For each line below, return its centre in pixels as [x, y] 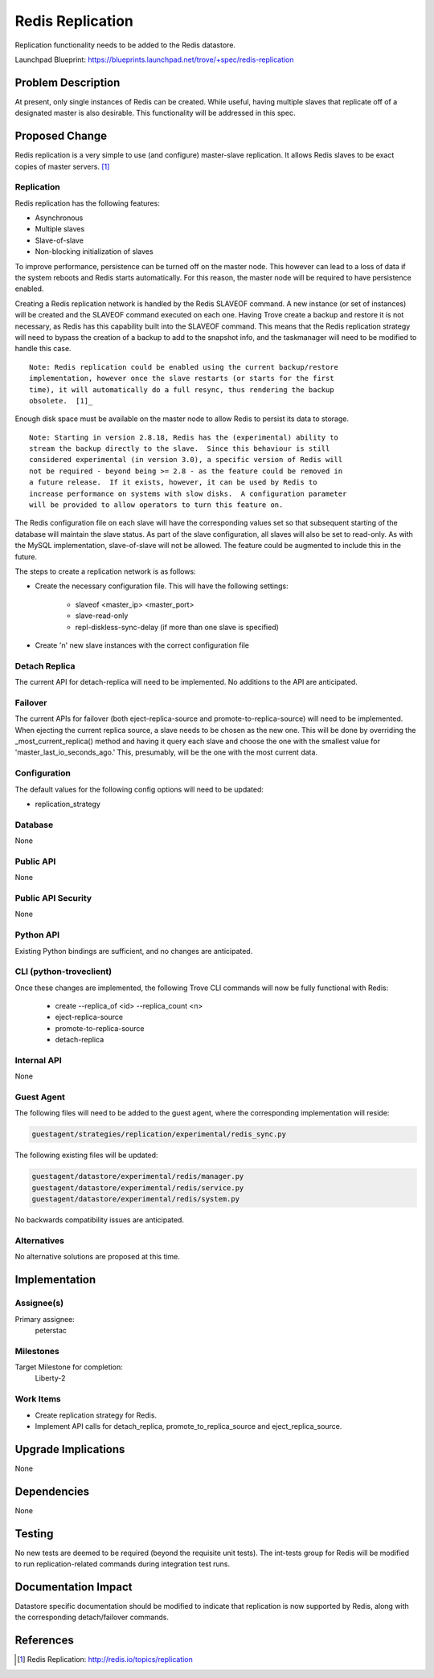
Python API [37, 935]
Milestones [37, 1351]
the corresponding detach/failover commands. [92, 1617]
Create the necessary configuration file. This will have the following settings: [162, 586]
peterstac [51, 1330]
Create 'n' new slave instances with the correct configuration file [142, 645]
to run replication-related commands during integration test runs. [123, 1564]
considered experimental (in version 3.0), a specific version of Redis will [186, 460]
